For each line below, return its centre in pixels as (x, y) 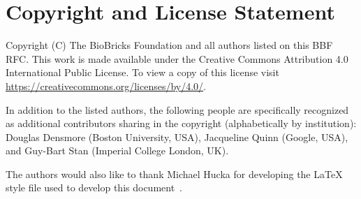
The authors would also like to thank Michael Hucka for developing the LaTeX (174, 174)
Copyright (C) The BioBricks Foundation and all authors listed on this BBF (169, 45)
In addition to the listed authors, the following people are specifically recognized (177, 109)
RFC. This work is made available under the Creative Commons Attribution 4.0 (177, 58)
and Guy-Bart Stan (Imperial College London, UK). (117, 150)
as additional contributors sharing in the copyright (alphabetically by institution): (181, 123)
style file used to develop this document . (94, 187)
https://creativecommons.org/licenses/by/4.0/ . (106, 86)
